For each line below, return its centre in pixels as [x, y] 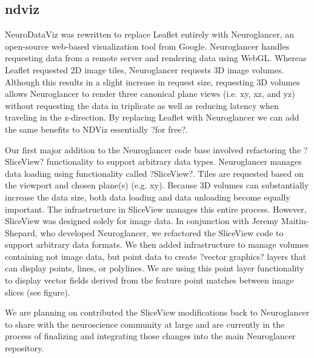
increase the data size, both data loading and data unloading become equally [148, 197]
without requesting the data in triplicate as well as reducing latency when [142, 105]
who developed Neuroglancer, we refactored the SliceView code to [162, 232]
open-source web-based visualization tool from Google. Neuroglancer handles [147, 46]
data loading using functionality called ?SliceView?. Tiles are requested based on [154, 173]
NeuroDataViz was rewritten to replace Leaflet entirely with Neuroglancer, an [150, 34]
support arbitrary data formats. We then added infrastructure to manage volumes [157, 244]
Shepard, [21, 232]
